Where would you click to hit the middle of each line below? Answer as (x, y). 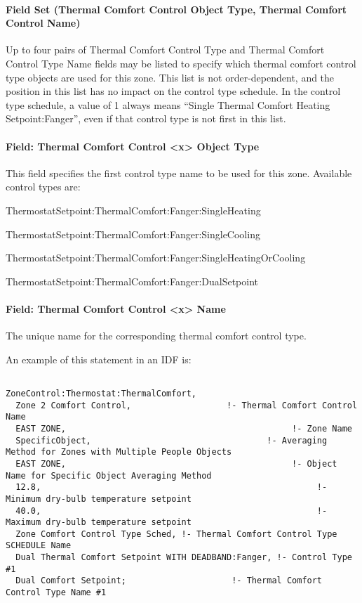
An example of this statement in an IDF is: (99, 359)
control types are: (43, 187)
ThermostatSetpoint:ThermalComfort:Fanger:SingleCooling (133, 234)
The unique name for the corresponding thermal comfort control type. (156, 336)
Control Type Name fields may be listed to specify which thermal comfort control (181, 63)
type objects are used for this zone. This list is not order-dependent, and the (170, 77)
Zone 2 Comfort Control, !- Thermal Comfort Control (187, 405)
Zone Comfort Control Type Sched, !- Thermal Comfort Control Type (176, 534)
